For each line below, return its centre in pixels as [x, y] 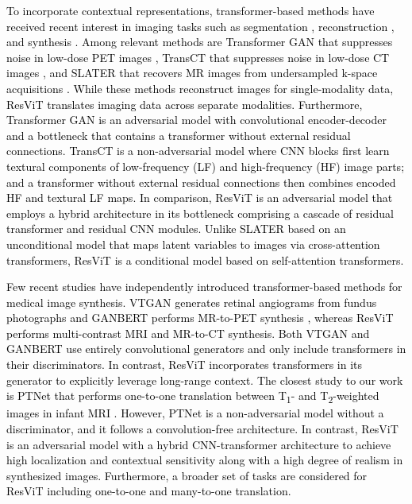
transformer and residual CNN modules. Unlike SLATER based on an [176, 229]
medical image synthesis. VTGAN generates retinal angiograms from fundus [192, 302]
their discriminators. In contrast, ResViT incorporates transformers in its [184, 364]
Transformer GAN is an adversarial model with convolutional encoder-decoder [196, 120]
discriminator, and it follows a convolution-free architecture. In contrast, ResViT [202, 428]
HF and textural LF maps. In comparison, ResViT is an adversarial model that [200, 198]
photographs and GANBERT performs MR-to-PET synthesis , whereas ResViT [200, 318]
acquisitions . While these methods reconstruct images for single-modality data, [200, 88]
